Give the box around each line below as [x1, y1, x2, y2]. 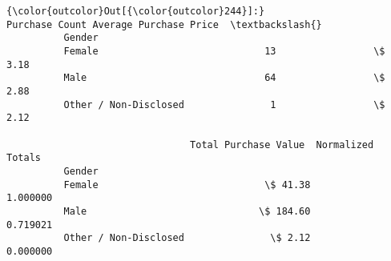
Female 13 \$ [63, 45, 385, 57]
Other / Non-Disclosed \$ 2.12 [63, 232, 311, 244]
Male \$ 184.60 [63, 205, 311, 217]
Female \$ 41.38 [63, 179, 311, 191]
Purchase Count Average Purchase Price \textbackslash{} [6, 18, 322, 30]
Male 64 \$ [63, 72, 385, 84]
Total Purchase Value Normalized [190, 139, 374, 151]
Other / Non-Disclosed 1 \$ [63, 98, 385, 110]
